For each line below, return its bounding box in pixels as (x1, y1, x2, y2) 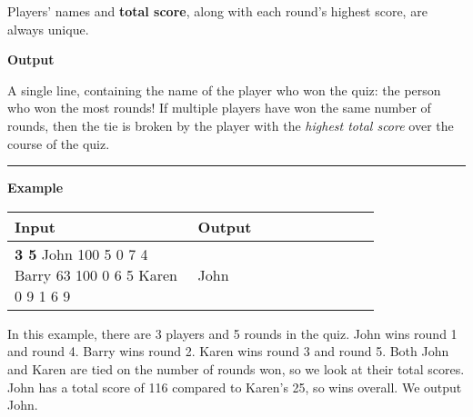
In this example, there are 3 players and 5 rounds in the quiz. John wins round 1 (7, 323, 458, 343)
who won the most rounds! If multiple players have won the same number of (7, 98, 431, 117)
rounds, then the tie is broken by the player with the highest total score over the (7, 115, 454, 134)
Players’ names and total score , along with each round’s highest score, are (7, 2, 428, 20)
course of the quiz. (7, 134, 110, 153)
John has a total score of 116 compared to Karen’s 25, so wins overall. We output (7, 377, 462, 396)
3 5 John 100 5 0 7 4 (15, 243, 148, 264)
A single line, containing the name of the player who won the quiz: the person (7, 80, 441, 99)
